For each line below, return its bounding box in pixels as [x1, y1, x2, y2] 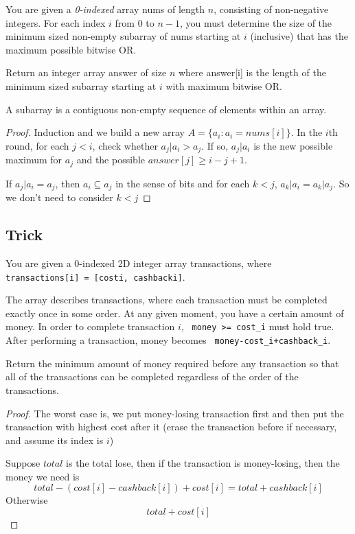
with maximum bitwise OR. [165, 78, 282, 93]
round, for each [5, 138, 69, 152]
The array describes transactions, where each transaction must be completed [5, 292, 328, 307]
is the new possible [253, 138, 333, 152]
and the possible [76, 152, 145, 167]
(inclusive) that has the [250, 29, 348, 43]
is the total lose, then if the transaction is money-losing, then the [66, 456, 340, 470]
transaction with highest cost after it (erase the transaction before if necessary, [5, 419, 337, 434]
